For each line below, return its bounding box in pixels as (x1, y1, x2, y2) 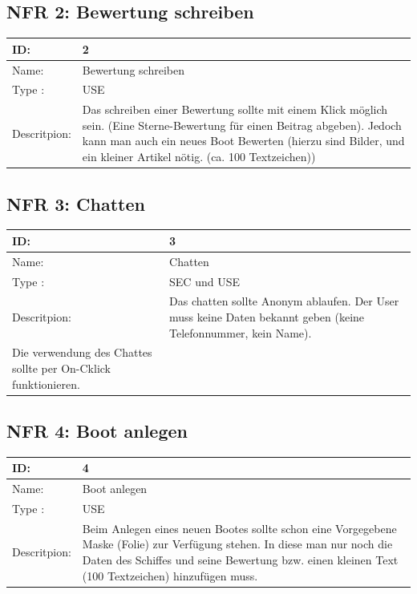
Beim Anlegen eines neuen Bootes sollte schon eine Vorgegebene (82, 519, 397, 536)
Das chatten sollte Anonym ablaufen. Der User (169, 293, 399, 309)
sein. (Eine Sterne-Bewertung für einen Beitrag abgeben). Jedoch (82, 116, 402, 133)
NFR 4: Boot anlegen (6, 418, 188, 443)
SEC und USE (169, 273, 240, 289)
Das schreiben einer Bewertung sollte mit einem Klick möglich (82, 101, 388, 118)
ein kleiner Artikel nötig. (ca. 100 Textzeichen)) (82, 148, 316, 165)
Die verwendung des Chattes (12, 344, 152, 361)
